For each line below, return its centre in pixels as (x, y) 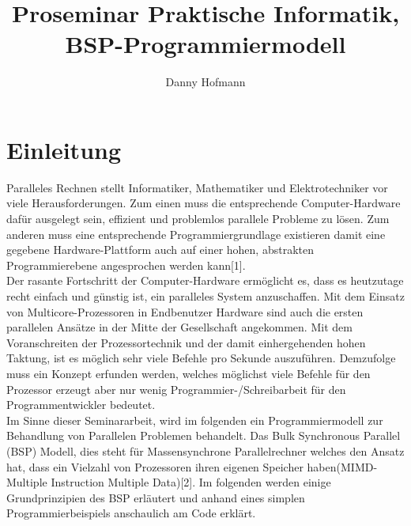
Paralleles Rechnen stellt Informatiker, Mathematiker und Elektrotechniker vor (197, 187)
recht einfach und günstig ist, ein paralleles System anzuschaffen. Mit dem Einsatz (205, 296)
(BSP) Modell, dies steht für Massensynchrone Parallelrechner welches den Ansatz (205, 450)
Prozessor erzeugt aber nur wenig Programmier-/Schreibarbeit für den (176, 389)
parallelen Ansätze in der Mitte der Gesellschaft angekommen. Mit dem (179, 327)
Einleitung (64, 149)
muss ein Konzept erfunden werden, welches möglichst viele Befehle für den (189, 373)
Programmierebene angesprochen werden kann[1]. (126, 265)
